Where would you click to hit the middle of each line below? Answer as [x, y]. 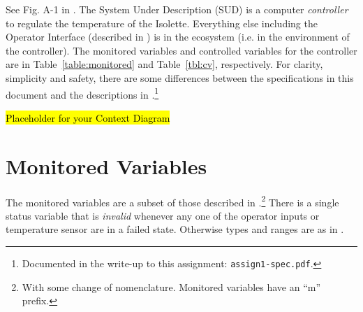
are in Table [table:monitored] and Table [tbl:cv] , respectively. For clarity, [164, 64]
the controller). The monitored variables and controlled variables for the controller [181, 50]
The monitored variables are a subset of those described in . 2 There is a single [172, 201]
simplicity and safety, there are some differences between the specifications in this [180, 77]
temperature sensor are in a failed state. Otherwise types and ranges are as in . [175, 229]
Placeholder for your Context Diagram [88, 117]
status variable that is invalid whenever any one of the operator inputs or [163, 215]
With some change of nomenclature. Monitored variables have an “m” [171, 286]
